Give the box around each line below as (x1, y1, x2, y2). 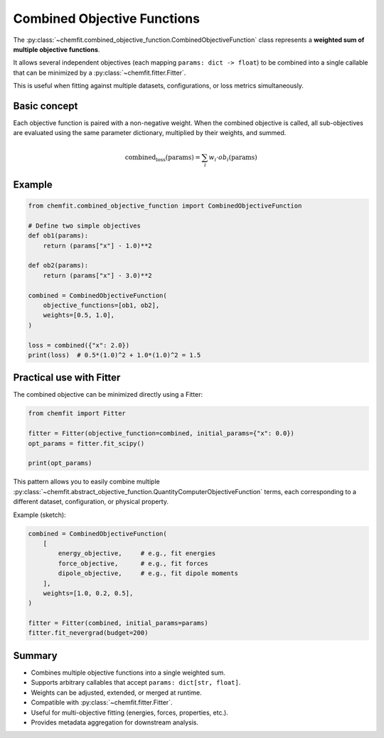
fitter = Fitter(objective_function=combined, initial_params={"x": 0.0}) (28, 429, 295, 437)
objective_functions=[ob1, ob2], (43, 301, 160, 309)
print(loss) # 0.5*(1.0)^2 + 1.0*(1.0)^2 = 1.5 (28, 351, 201, 359)
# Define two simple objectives (28, 221, 142, 230)
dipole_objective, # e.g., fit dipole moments (58, 569, 238, 577)
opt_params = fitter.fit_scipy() (28, 439, 145, 447)
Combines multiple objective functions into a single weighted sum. (31, 668, 225, 677)
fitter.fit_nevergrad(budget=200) (28, 629, 149, 637)
